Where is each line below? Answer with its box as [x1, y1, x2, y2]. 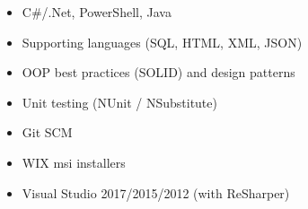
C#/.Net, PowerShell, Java [22, 3, 172, 21]
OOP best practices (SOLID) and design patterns [22, 63, 295, 82]
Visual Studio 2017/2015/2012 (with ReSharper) [22, 183, 290, 202]
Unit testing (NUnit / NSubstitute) [22, 92, 217, 111]
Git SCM [22, 123, 73, 142]
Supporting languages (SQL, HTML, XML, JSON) [22, 32, 303, 51]
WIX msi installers [22, 152, 126, 171]
